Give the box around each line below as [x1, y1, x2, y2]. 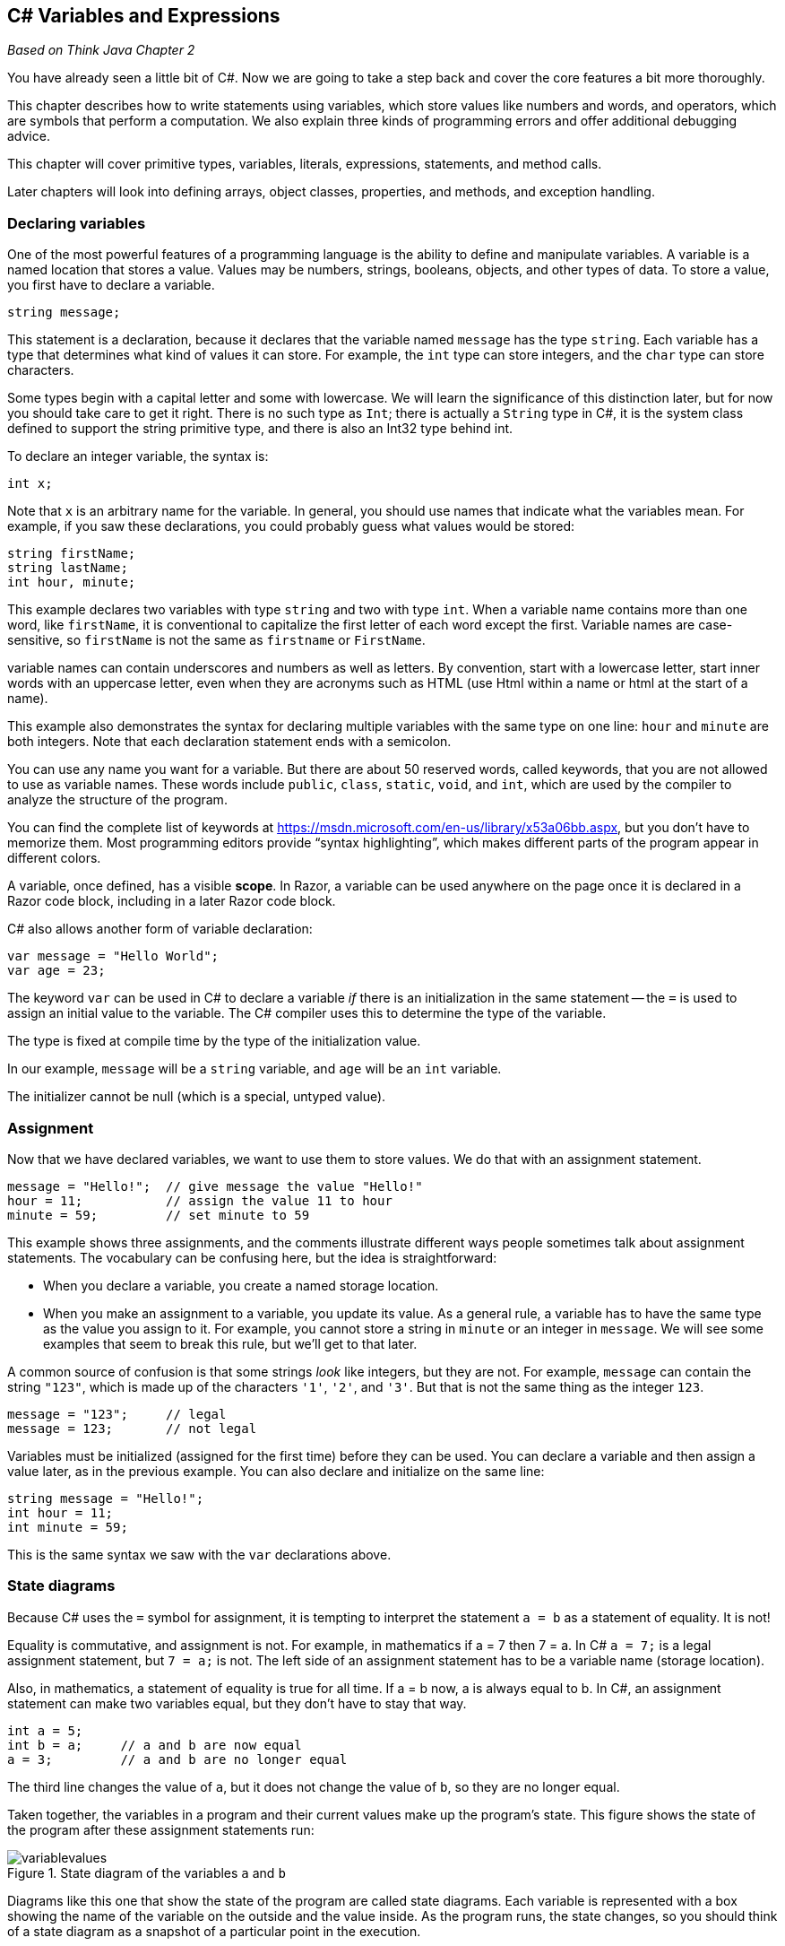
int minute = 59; [7, 1519, 128, 1534]
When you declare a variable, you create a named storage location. [43, 1277, 439, 1293]
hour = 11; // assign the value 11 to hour [7, 1193, 392, 1208]
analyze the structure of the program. [7, 792, 228, 808]
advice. [7, 128, 50, 144]
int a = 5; [7, 1723, 83, 1738]
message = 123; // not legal [7, 1420, 257, 1436]
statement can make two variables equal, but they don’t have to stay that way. [7, 1695, 467, 1711]
